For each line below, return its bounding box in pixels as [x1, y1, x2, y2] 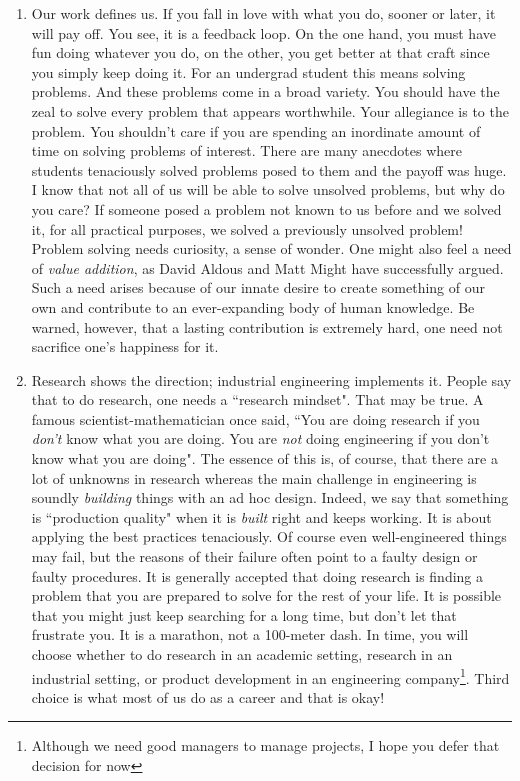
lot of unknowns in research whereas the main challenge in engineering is [31, 467, 477, 488]
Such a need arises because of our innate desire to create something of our [31, 277, 486, 298]
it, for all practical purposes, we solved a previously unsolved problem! [31, 218, 463, 239]
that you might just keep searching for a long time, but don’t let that [31, 604, 457, 625]
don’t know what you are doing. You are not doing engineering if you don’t [31, 428, 490, 449]
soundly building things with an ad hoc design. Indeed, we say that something [31, 487, 509, 508]
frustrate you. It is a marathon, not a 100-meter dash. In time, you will [31, 624, 469, 645]
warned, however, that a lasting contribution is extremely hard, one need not [31, 316, 503, 337]
